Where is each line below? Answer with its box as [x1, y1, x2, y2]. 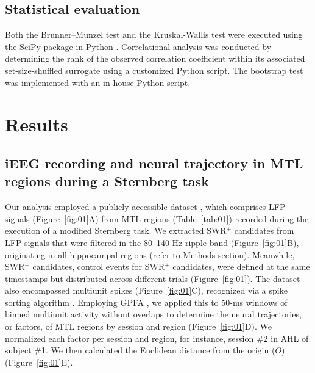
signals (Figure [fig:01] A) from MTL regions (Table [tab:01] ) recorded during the [5, 212, 309, 225]
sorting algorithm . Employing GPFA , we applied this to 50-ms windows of [5, 295, 288, 308]
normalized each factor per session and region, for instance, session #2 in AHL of [5, 331, 309, 344]
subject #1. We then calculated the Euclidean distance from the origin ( [5, 344, 275, 357]
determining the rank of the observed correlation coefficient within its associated [5, 52, 305, 65]
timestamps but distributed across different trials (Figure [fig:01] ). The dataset [5, 272, 300, 284]
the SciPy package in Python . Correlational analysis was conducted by [5, 40, 272, 53]
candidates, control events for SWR [32, 260, 165, 273]
